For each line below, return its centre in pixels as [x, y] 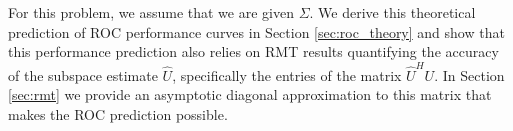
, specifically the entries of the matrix [287, 74]
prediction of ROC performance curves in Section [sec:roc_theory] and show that [256, 31]
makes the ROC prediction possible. [118, 113]
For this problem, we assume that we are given [151, 12]
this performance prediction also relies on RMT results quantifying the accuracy [253, 51]
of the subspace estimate [83, 74]
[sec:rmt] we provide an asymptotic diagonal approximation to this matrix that [250, 94]
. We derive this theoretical [392, 12]
